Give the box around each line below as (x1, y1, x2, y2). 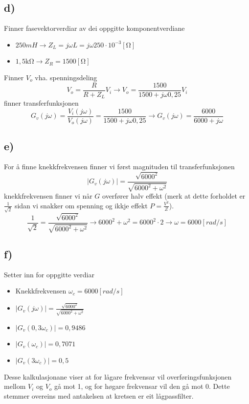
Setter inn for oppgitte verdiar (4, 269, 94, 279)
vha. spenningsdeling (35, 72, 97, 82)
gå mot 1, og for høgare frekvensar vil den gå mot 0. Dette (54, 381, 230, 391)
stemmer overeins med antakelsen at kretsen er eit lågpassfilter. (4, 390, 194, 401)
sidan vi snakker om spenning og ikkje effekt (14, 200, 148, 210)
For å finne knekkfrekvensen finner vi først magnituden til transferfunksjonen (4, 161, 235, 171)
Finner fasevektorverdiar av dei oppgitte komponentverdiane (4, 23, 185, 33)
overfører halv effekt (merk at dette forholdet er (102, 191, 246, 201)
